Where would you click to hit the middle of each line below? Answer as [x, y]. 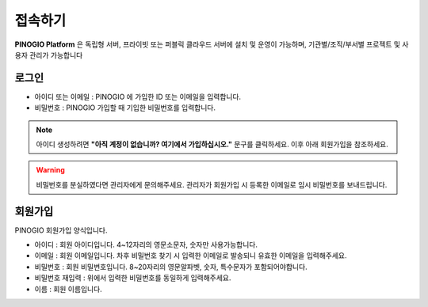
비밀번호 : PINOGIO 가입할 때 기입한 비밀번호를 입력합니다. [125, 108]
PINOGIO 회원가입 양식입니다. [61, 230]
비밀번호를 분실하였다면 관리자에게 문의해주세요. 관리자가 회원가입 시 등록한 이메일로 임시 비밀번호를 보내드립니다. [212, 184]
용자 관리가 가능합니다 [49, 55]
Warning [50, 170]
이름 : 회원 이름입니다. [68, 289]
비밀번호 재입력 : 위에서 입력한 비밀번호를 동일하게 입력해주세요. [133, 278]
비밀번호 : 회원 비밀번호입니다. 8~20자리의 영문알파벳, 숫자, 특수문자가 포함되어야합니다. [171, 267]
